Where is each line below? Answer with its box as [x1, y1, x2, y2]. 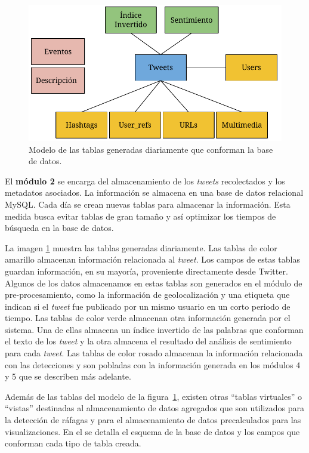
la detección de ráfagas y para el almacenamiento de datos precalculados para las [5, 414, 301, 426]
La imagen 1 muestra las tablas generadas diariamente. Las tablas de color [5, 241, 277, 254]
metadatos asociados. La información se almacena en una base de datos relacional [5, 186, 304, 199]
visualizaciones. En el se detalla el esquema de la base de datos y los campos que [5, 425, 300, 437]
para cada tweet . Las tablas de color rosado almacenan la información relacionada [5, 347, 303, 359]
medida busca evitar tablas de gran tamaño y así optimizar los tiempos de [5, 209, 276, 222]
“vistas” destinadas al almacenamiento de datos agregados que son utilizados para [5, 402, 304, 414]
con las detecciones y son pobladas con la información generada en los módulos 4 [5, 358, 301, 371]
